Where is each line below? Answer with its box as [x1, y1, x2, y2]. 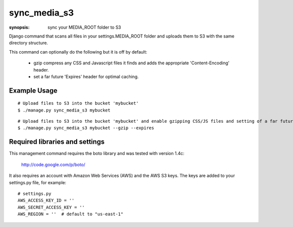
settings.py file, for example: [9, 179, 66, 185]
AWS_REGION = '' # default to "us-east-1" [18, 211, 124, 217]
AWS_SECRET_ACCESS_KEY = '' [18, 205, 85, 210]
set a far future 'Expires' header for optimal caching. [33, 74, 139, 79]
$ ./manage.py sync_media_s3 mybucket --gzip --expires [18, 125, 154, 131]
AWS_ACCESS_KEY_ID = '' [18, 198, 75, 203]
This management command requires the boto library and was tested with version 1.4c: [9, 151, 185, 156]
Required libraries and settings [9, 138, 105, 146]
